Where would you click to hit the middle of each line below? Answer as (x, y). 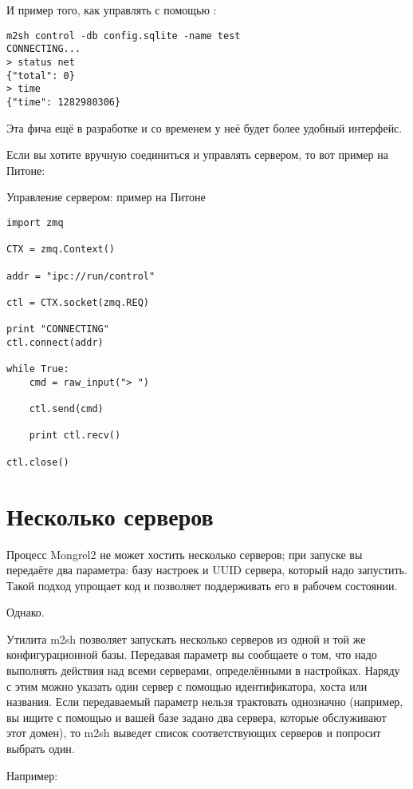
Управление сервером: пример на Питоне (106, 197)
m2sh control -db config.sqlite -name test (124, 36)
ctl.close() (38, 462)
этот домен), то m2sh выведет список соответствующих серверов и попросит (194, 733)
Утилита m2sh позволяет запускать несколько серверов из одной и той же (186, 638)
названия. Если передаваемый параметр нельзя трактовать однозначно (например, (205, 702)
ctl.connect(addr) (55, 342)
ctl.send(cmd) (66, 409)
